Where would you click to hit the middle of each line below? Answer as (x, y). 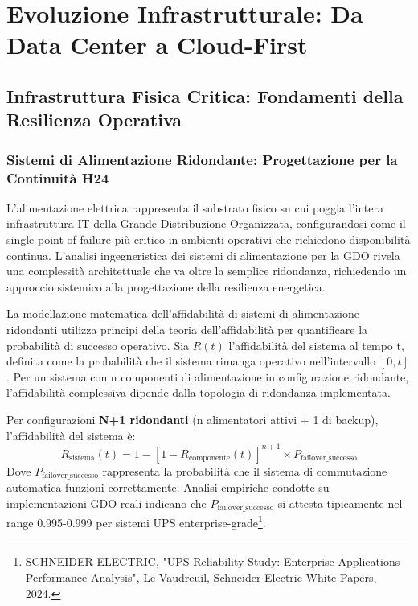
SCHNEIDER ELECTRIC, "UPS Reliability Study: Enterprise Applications (213, 561)
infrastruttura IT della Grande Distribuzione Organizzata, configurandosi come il (206, 223)
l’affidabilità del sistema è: (71, 435)
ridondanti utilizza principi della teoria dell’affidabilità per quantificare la (187, 330)
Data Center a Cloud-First (157, 45)
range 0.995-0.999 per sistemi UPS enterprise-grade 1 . (136, 521)
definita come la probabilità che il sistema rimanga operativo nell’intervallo (191, 361)
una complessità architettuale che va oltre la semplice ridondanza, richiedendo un (207, 271)
